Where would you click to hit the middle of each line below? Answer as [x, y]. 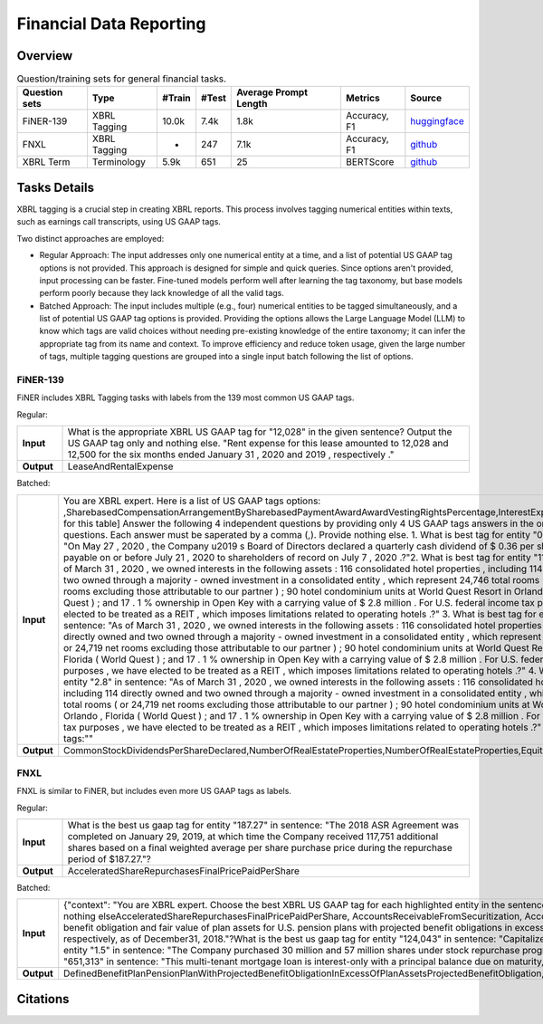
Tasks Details [56, 187]
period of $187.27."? [109, 859]
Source [426, 98]
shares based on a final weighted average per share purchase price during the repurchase [260, 848]
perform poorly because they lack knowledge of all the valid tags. [162, 293]
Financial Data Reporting [111, 24]
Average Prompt [272, 92]
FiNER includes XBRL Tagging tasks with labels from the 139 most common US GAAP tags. [186, 397]
